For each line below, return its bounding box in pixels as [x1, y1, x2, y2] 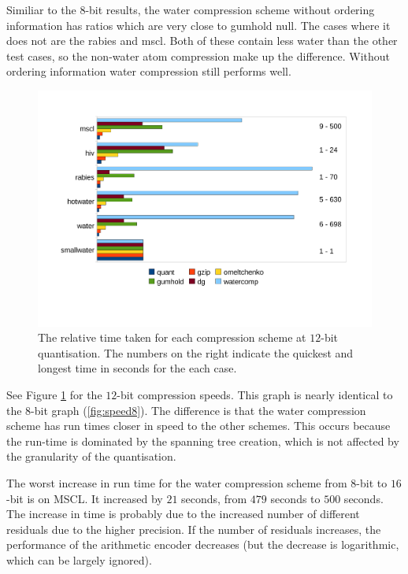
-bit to [356, 474, 388, 491]
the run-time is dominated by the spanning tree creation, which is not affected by [6, 432, 399, 449]
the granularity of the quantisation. [6, 448, 176, 465]
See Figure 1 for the [6, 387, 102, 402]
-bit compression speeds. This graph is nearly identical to [117, 387, 393, 402]
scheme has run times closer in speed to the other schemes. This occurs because [6, 417, 391, 434]
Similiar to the [6, 2, 76, 17]
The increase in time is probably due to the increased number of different [6, 505, 360, 522]
